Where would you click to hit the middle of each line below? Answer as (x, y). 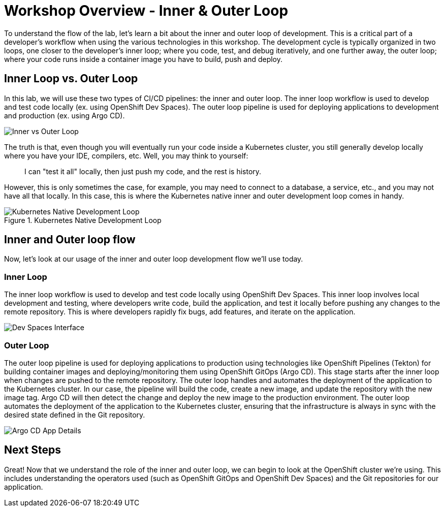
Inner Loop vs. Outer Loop (71, 79)
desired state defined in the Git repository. (75, 414)
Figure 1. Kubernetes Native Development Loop (83, 220)
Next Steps (33, 450)
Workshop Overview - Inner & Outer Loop (146, 11)
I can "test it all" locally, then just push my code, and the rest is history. (143, 171)
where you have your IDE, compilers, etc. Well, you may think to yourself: (126, 155)
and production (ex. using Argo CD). (65, 115)
